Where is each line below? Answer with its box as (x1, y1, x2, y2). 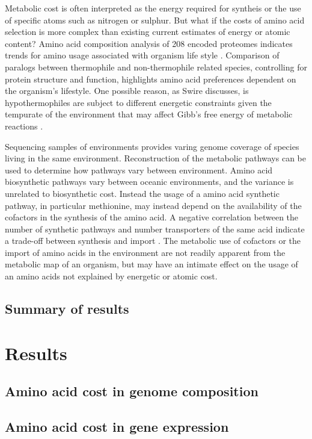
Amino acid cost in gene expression (5, 417, 229, 435)
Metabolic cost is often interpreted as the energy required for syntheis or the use (5, 2, 301, 14)
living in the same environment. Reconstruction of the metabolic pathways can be (5, 152, 306, 164)
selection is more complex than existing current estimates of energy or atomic (5, 25, 290, 38)
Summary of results (5, 299, 129, 318)
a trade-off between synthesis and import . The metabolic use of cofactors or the (5, 234, 301, 247)
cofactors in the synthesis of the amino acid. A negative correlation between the (5, 211, 299, 223)
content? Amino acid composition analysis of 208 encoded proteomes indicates (5, 37, 293, 49)
